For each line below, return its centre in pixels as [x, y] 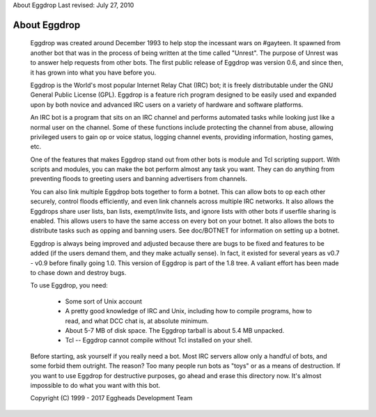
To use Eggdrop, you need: [69, 285]
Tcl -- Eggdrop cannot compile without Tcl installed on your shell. [159, 340]
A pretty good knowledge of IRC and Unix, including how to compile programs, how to [189, 311]
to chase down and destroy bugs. [78, 273]
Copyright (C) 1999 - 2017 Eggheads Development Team [111, 398]
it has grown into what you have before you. [93, 72]
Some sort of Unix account [104, 301]
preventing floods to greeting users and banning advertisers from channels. [139, 179]
